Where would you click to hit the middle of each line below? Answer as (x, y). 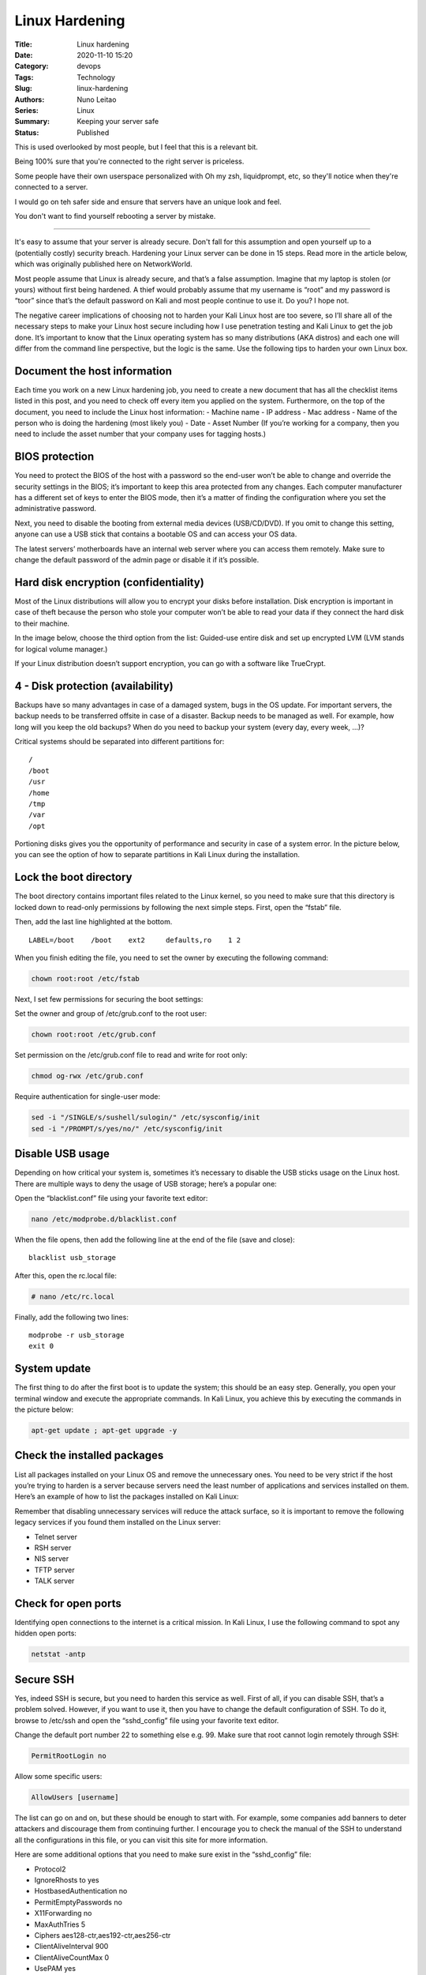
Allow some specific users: (58, 1777)
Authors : (30, 100)
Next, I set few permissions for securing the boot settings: (109, 999)
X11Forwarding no (63, 1913)
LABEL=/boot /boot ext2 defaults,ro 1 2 (135, 940)
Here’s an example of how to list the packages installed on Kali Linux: (127, 1496)
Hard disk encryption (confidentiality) (109, 582)
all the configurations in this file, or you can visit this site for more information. (141, 1840)
